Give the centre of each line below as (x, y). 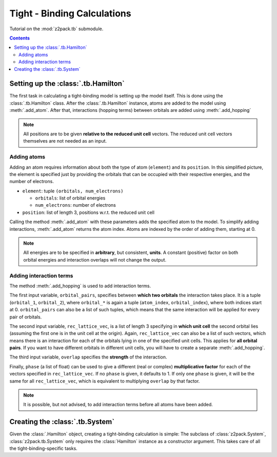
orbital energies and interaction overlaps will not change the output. (95, 260)
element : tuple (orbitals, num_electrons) (73, 191)
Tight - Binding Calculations (70, 13)
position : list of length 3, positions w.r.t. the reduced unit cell (88, 212)
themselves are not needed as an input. (65, 141)
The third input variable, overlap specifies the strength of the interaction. (88, 357)
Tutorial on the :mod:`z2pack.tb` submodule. (56, 29)
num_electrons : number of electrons (76, 205)
